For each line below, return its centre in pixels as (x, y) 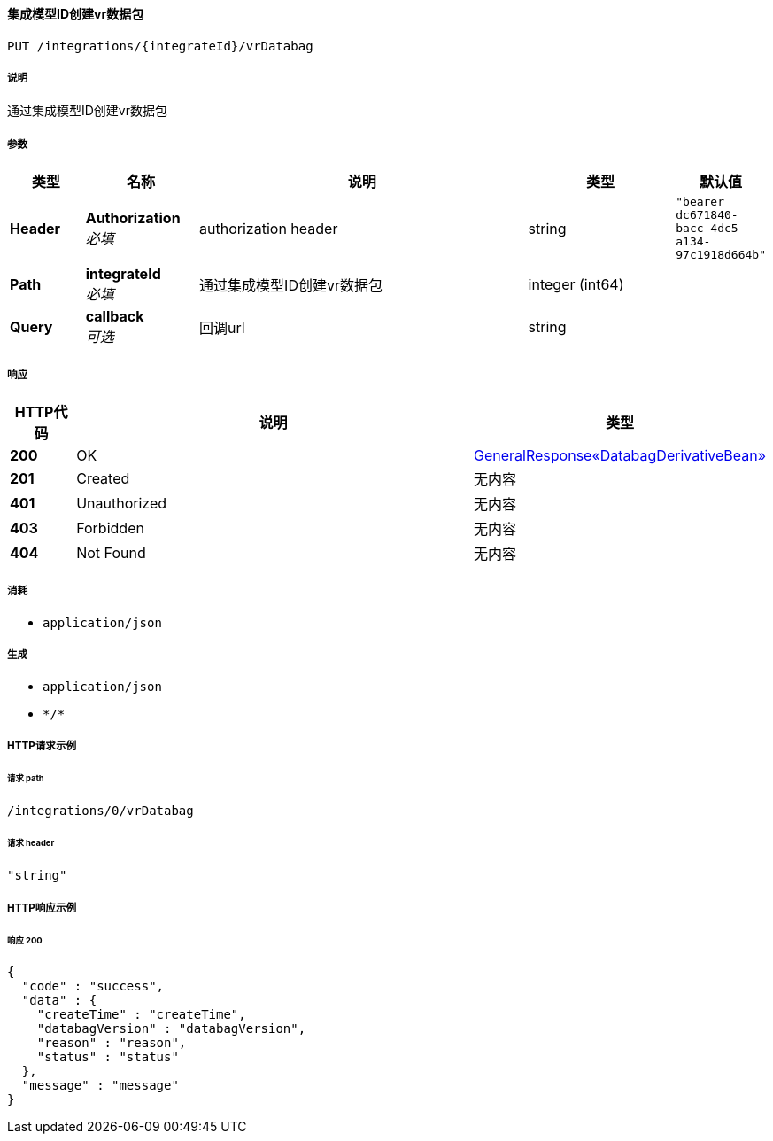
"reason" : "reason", (112, 1043)
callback (115, 317)
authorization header (269, 228)
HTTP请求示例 (42, 745)
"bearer (700, 202)
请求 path (26, 778)
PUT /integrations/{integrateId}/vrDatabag (160, 46)
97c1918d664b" (721, 255)
